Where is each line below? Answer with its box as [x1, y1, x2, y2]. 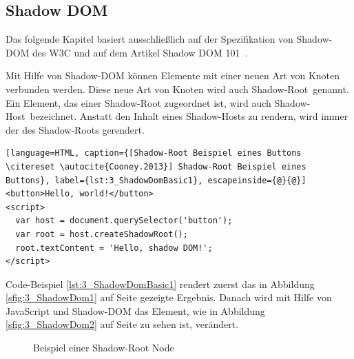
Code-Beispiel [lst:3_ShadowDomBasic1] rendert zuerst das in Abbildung [6, 276, 315, 291]
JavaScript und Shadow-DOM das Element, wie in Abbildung [6, 303, 265, 318]
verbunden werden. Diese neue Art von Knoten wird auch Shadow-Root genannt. [6, 81, 349, 96]
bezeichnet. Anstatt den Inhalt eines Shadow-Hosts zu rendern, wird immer [30, 109, 348, 123]
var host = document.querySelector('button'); [15, 216, 233, 226]
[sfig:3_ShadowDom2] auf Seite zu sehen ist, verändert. [6, 317, 239, 331]
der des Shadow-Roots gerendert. [6, 122, 145, 136]
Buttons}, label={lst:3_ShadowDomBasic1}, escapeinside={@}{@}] [6, 175, 306, 185]
